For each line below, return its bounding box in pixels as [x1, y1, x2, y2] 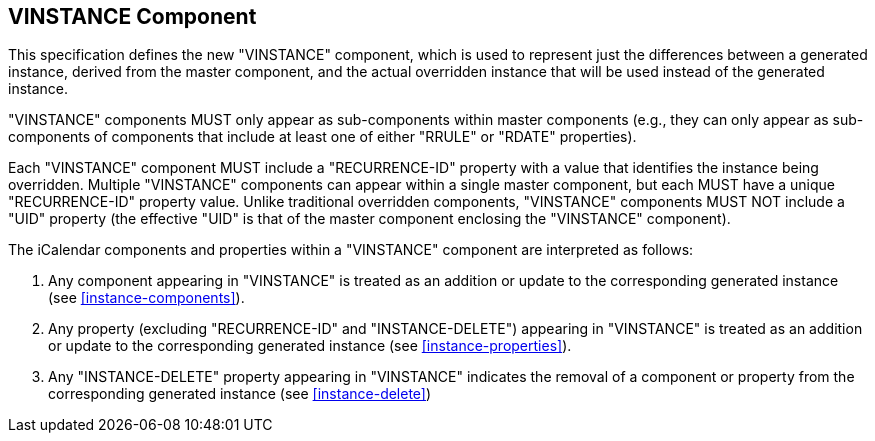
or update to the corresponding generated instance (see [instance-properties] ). [48, 337, 572, 355]
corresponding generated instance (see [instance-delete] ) [48, 385, 432, 403]
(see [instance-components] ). [48, 289, 245, 307]
